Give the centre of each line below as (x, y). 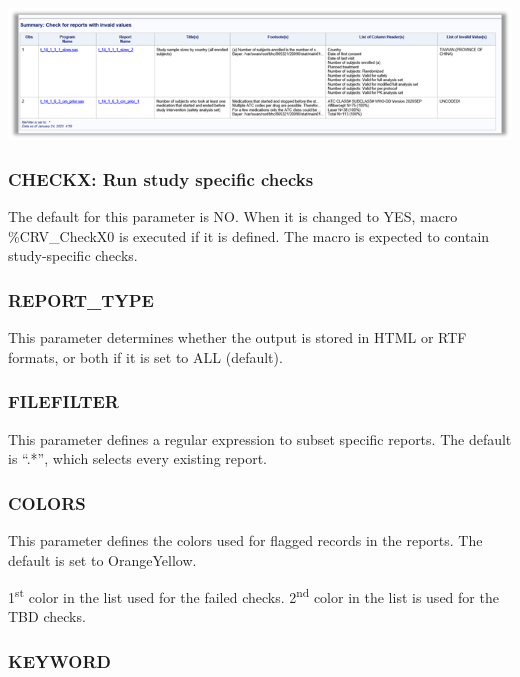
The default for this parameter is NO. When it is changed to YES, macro (233, 216)
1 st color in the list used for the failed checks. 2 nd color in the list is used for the (253, 595)
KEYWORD (59, 660)
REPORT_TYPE (81, 299)
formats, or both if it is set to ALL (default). (145, 356)
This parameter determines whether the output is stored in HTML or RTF (237, 337)
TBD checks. (47, 616)
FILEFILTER (63, 401)
